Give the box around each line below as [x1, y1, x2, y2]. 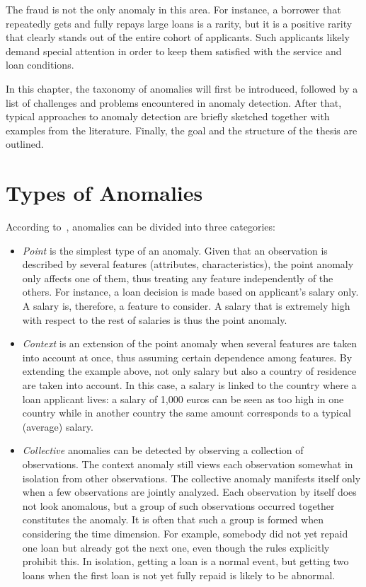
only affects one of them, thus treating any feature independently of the [22, 270, 333, 285]
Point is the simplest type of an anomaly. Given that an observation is [22, 243, 328, 257]
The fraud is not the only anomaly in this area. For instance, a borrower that [6, 2, 341, 16]
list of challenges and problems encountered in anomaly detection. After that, [6, 95, 342, 110]
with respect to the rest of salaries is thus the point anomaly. [22, 312, 287, 327]
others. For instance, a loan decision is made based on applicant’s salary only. [22, 284, 359, 299]
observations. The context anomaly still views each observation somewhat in [22, 456, 353, 471]
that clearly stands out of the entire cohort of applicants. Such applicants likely [6, 30, 350, 45]
